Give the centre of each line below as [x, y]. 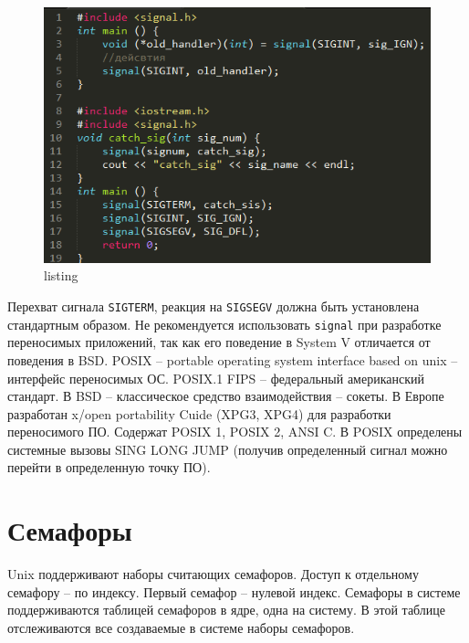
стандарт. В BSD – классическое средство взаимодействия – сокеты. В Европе [226, 396]
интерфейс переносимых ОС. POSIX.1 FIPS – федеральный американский [216, 378]
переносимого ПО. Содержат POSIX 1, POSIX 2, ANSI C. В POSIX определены [235, 432]
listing [61, 275]
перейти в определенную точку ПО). [109, 467]
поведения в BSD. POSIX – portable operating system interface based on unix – [233, 359]
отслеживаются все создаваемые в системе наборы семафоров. [181, 627]
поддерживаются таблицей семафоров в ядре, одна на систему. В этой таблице [227, 610]
